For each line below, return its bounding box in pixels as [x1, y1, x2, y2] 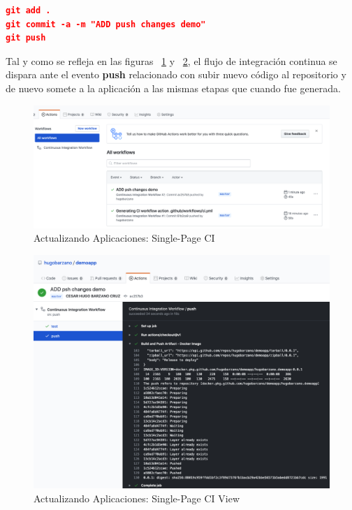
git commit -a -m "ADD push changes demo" [6, 19, 206, 29]
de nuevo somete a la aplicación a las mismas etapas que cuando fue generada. [6, 80, 341, 95]
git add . [6, 6, 51, 15]
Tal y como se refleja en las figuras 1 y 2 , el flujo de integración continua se [6, 53, 337, 68]
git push [6, 33, 46, 43]
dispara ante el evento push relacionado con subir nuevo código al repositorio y [6, 67, 346, 82]
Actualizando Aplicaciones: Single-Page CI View [34, 490, 240, 505]
